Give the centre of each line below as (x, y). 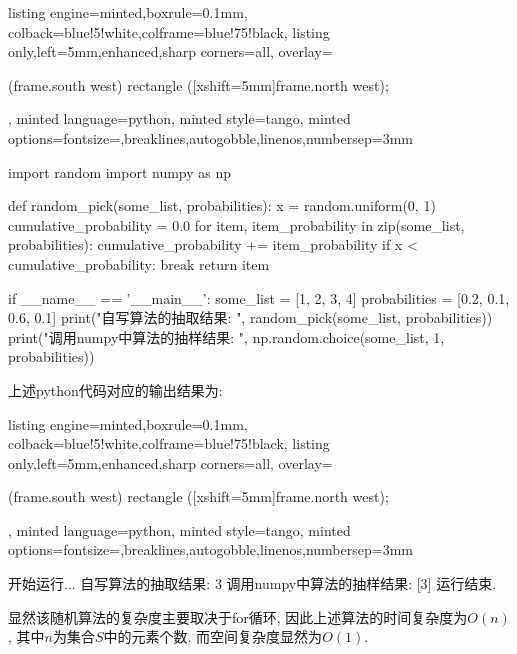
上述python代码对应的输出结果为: (115, 389)
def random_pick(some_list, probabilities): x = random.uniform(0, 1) (222, 205)
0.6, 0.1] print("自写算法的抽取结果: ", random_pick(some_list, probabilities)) (250, 317)
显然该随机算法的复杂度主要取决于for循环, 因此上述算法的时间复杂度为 (238, 616)
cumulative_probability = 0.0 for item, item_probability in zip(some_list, (236, 224)
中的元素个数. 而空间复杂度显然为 (213, 636)
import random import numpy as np (120, 171)
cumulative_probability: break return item (139, 263)
